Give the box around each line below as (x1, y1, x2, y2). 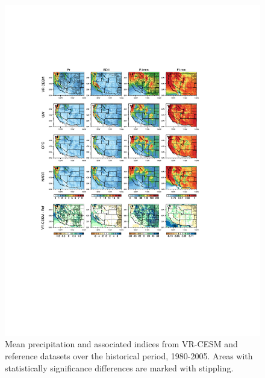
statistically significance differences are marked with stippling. (5, 361, 234, 374)
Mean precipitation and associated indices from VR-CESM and (5, 338, 238, 350)
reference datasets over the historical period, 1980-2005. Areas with (5, 350, 253, 362)
